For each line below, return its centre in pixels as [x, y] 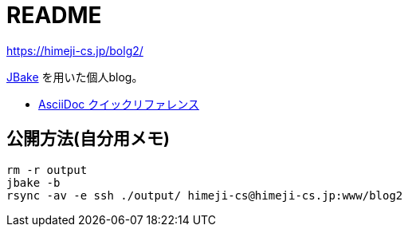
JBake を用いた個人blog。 [75, 77]
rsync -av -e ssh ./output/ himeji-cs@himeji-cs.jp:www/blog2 [205, 195]
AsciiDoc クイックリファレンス [119, 104]
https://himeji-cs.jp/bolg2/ [75, 50]
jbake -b [33, 182]
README [54, 15]
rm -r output [47, 170]
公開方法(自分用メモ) [88, 139]
